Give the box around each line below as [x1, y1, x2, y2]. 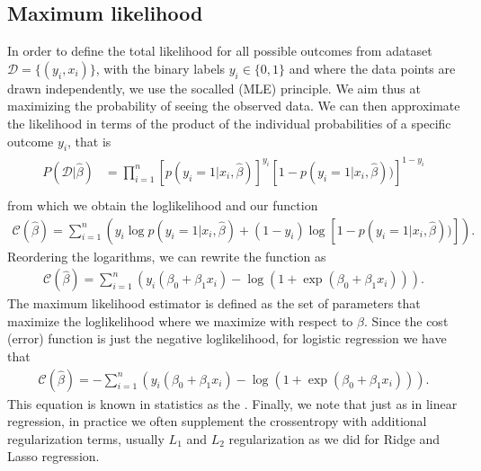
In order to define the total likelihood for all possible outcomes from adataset [7, 41, 432, 60]
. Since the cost [363, 311, 449, 330]
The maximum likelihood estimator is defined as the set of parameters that [7, 294, 421, 313]
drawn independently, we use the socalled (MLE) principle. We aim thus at [7, 78, 421, 97]
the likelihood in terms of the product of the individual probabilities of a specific [7, 113, 451, 132]
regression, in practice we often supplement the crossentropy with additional [7, 412, 427, 431]
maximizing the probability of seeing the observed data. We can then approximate [7, 96, 460, 115]
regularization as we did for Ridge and [228, 429, 441, 448]
